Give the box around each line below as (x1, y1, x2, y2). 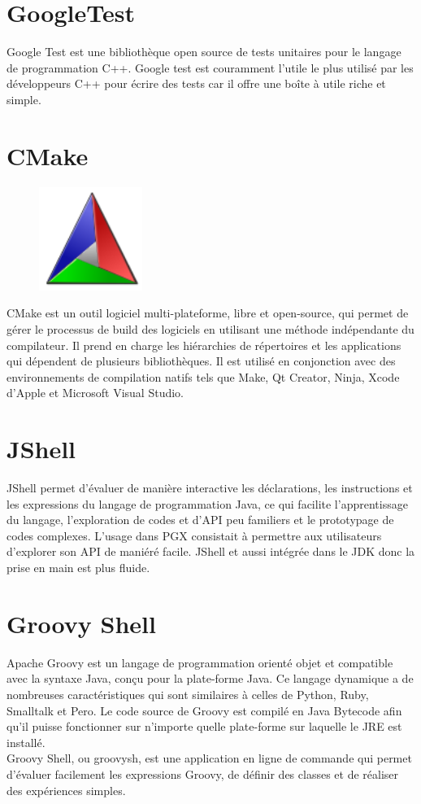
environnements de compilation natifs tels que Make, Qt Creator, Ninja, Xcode (7, 368, 400, 385)
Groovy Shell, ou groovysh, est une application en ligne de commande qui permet (7, 749, 412, 767)
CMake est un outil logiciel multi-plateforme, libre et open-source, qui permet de (7, 304, 409, 321)
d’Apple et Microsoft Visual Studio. (7, 384, 184, 401)
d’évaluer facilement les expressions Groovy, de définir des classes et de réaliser (7, 765, 399, 782)
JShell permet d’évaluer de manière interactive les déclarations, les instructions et (7, 479, 413, 496)
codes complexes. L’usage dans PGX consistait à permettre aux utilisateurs (7, 527, 382, 544)
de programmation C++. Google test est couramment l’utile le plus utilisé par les (7, 59, 414, 76)
